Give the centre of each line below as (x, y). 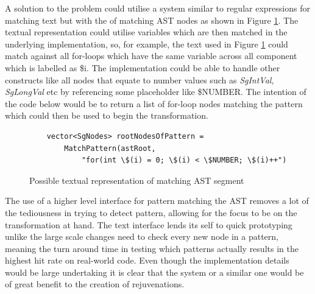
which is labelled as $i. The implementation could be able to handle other (143, 67)
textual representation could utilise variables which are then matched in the (146, 32)
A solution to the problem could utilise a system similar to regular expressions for (157, 8)
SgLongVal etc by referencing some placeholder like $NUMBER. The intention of (156, 92)
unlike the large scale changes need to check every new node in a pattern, (142, 236)
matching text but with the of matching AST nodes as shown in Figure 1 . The (152, 20)
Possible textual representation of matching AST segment (137, 180)
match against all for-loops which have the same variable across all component (151, 56)
